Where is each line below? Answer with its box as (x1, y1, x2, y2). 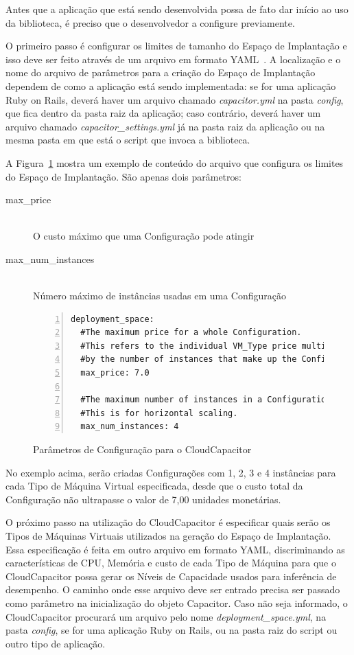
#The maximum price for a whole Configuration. (80, 327, 302, 338)
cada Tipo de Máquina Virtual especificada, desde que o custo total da (5, 479, 303, 493)
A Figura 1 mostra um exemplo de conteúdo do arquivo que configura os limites (5, 155, 344, 170)
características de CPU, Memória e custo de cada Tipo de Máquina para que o (5, 555, 336, 570)
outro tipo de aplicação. (5, 636, 106, 650)
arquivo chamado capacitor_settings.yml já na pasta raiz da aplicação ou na (5, 119, 325, 133)
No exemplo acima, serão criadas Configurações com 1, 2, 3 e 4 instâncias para (5, 465, 336, 479)
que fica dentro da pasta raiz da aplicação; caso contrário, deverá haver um (5, 106, 321, 120)
